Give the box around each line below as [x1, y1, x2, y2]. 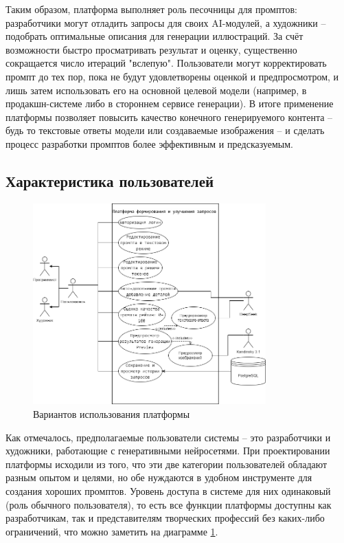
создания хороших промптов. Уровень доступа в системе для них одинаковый [5, 483, 331, 498]
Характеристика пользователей [5, 170, 214, 191]
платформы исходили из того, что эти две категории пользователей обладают [5, 456, 328, 471]
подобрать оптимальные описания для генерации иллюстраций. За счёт [5, 29, 303, 43]
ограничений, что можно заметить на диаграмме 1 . [5, 524, 218, 538]
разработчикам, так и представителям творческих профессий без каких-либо [5, 511, 325, 525]
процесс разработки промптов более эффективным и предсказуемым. [5, 136, 293, 151]
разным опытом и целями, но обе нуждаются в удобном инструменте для [5, 470, 312, 485]
